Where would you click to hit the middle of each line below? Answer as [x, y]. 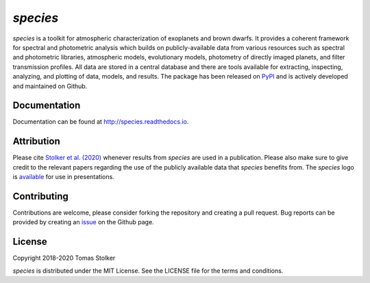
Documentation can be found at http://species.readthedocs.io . [101, 122]
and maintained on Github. [50, 86]
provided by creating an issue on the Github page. [83, 222]
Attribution [37, 141]
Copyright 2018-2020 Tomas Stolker [64, 258]
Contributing [40, 196]
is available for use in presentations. [63, 177]
